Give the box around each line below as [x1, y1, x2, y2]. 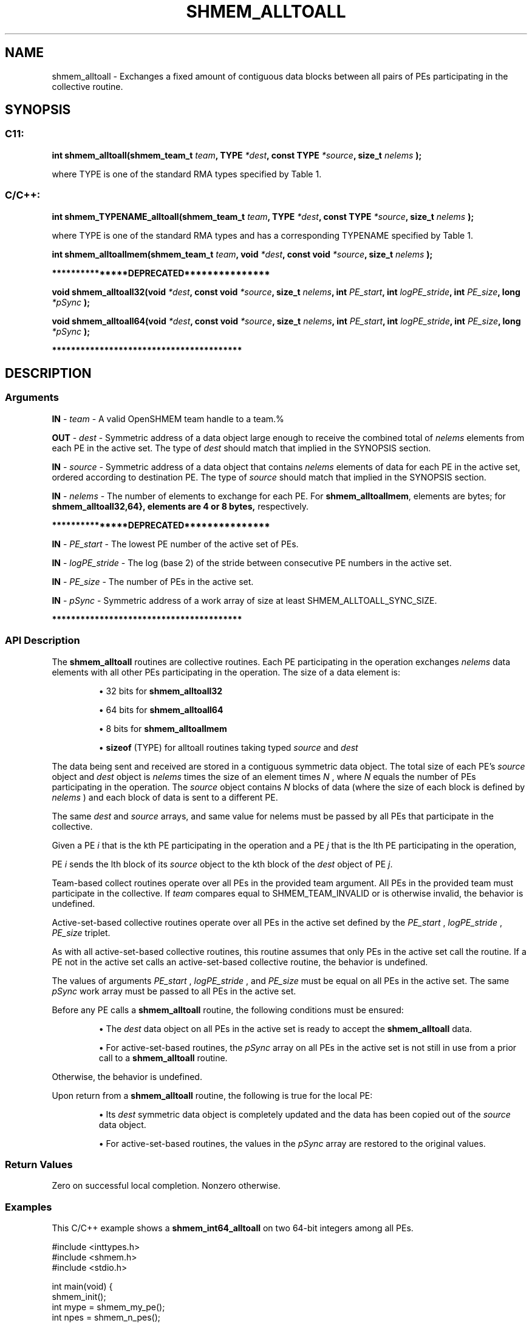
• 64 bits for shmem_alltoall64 [98, 704, 223, 715]
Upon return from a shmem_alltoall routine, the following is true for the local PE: [52, 1090, 373, 1101]
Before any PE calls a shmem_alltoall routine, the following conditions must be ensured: [52, 1004, 404, 1015]
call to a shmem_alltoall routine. [98, 1052, 228, 1063]
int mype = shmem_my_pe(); [52, 1302, 165, 1313]
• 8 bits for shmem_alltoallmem [98, 723, 227, 734]
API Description [5, 634, 80, 647]
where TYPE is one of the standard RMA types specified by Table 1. [52, 168, 322, 179]
